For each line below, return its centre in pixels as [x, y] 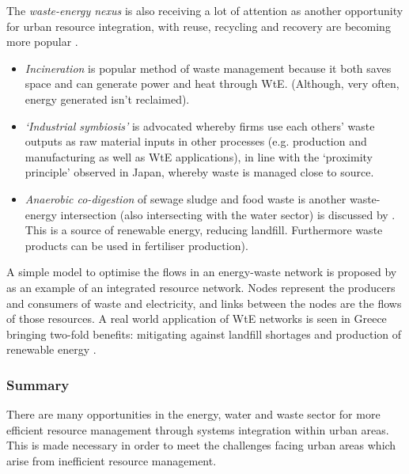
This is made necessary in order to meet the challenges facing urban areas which [201, 445]
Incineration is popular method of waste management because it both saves [208, 68]
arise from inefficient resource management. [112, 460]
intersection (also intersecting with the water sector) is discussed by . [228, 214]
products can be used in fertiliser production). [136, 245]
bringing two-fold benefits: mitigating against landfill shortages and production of [204, 334]
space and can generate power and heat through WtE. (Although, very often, [212, 83]
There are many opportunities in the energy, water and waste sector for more [193, 414]
